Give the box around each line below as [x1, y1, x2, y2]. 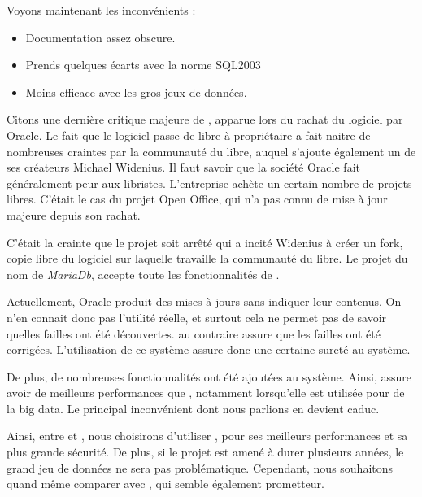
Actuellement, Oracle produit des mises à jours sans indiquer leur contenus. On [7, 293, 402, 310]
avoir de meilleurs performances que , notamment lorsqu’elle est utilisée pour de [7, 384, 405, 401]
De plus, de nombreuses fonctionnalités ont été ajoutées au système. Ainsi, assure [7, 368, 411, 385]
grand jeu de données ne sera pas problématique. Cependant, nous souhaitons [7, 459, 394, 476]
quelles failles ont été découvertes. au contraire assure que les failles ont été [7, 325, 381, 342]
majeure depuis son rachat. [7, 206, 141, 223]
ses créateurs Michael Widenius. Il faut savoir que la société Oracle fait [7, 159, 360, 176]
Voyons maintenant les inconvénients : [7, 2, 196, 18]
